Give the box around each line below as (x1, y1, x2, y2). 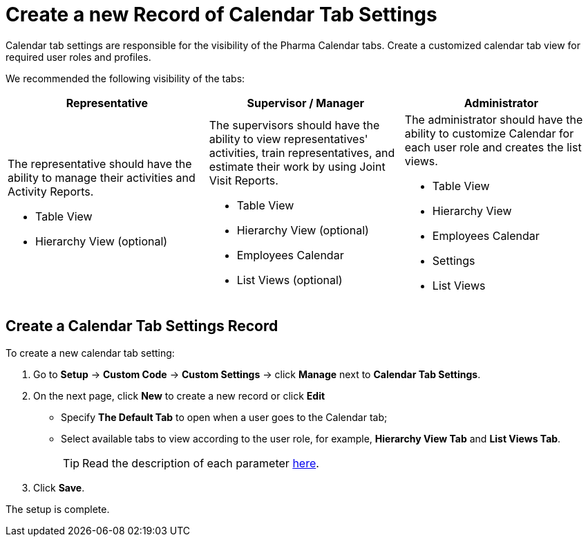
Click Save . (33, 481, 85, 494)
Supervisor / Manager (247, 95, 364, 110)
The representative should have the (8, 156, 192, 171)
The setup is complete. (6, 503, 110, 515)
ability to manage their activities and (8, 170, 196, 185)
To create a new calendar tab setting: (6, 346, 175, 359)
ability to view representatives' (209, 131, 368, 146)
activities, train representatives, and (209, 145, 395, 160)
